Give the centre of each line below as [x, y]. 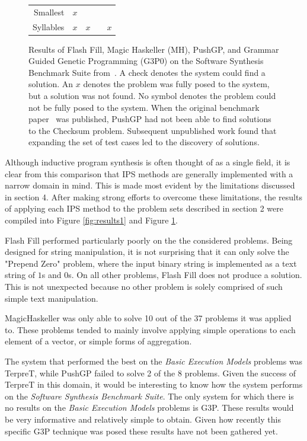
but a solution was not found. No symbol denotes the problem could [152, 96]
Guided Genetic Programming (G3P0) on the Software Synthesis [146, 61]
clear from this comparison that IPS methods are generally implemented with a [149, 173]
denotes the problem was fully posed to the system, [176, 84]
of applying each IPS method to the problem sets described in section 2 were [144, 208]
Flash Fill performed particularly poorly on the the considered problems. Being [149, 240]
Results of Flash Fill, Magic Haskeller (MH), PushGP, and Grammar [154, 49]
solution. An [51, 84]
